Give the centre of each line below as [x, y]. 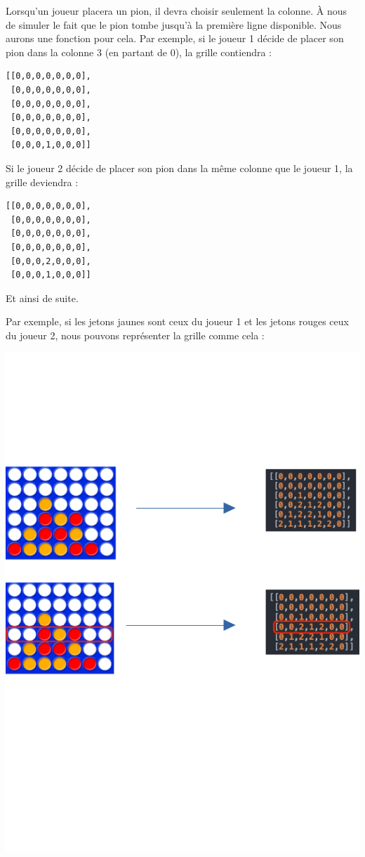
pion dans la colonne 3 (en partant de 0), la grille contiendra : [139, 52]
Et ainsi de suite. [42, 297]
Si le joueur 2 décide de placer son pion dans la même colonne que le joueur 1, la [179, 168]
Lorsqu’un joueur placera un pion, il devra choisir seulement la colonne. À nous [177, 11]
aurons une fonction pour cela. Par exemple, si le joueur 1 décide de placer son [175, 38]
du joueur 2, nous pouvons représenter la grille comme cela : [135, 335]
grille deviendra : [42, 182]
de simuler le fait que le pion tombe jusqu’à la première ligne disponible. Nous [174, 24]
